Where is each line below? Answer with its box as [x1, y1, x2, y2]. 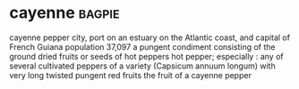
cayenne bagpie [9, 3, 120, 23]
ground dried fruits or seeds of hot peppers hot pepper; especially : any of [9, 51, 284, 61]
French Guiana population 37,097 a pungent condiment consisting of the [9, 41, 276, 52]
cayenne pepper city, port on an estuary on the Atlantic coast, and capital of [9, 32, 291, 43]
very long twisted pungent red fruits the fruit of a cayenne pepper [9, 69, 252, 80]
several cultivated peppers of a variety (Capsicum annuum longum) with [9, 61, 276, 71]
